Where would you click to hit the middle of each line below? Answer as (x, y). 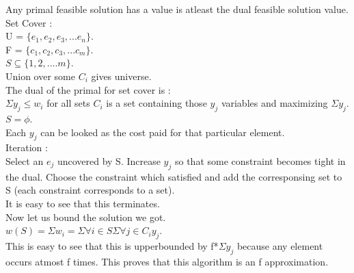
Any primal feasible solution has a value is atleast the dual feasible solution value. (177, 9)
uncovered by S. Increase (109, 160)
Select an (25, 160)
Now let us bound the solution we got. (86, 217)
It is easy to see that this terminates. (83, 203)
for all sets (68, 103)
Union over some (40, 76)
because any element (280, 245)
